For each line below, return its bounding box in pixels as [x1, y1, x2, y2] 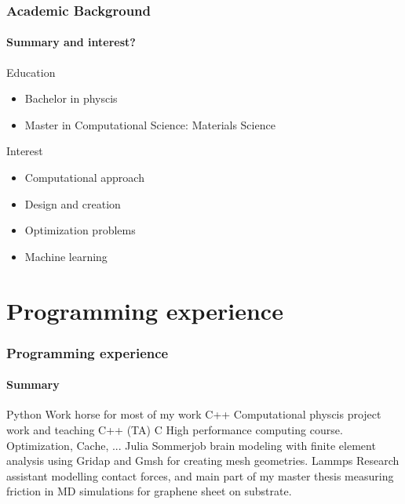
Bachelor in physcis [24, 90, 118, 107]
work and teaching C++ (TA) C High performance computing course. [6, 422, 343, 437]
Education [6, 63, 56, 80]
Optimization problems [24, 222, 136, 238]
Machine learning [24, 248, 108, 264]
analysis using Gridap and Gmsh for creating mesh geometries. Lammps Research [6, 452, 400, 469]
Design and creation [24, 195, 121, 212]
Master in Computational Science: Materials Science [24, 116, 275, 132]
